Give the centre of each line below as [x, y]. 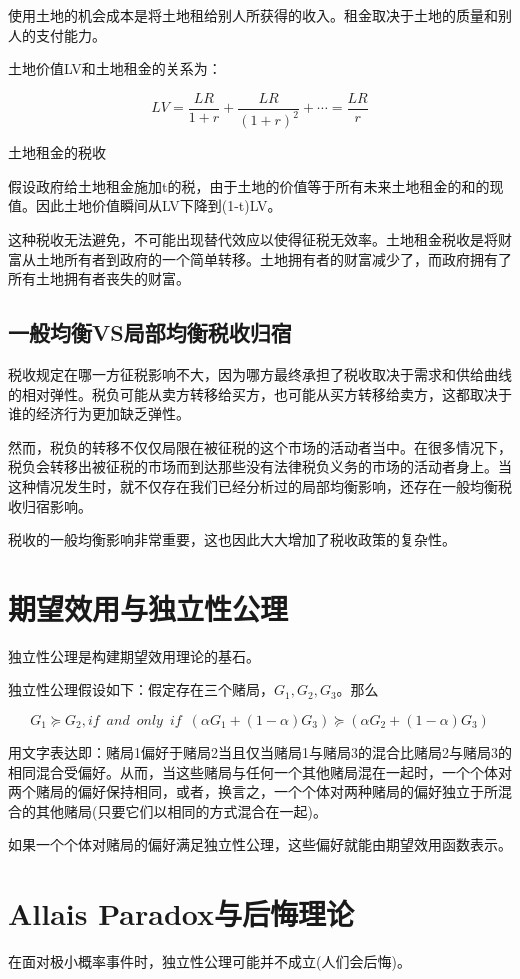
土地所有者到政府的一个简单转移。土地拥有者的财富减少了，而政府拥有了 [273, 258]
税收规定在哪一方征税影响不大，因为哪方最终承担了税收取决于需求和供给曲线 [260, 373]
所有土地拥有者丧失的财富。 [99, 278]
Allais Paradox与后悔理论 [181, 913]
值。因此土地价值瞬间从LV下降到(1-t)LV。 [145, 205]
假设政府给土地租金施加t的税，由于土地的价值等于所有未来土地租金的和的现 [256, 185]
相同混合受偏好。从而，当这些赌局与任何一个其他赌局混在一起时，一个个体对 [260, 771]
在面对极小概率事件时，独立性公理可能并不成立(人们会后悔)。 [209, 961]
